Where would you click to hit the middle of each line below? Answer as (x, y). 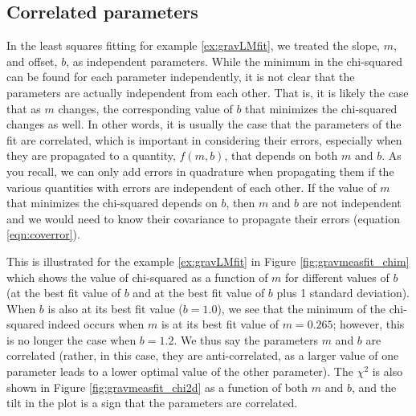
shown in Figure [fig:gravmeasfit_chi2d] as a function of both (157, 387)
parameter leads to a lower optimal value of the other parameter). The (180, 371)
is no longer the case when (71, 339)
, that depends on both (281, 155)
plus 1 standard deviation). (343, 293)
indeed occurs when (96, 324)
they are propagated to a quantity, (91, 155)
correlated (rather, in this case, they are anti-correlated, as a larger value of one (203, 355)
